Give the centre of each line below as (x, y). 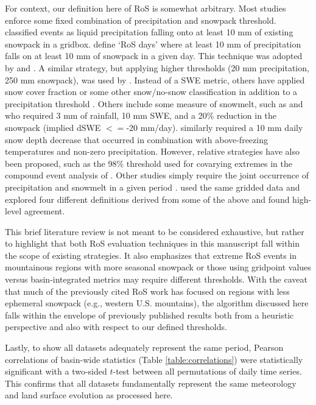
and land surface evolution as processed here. (89, 395)
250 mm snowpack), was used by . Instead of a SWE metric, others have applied (155, 79)
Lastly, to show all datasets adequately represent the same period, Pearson (144, 347)
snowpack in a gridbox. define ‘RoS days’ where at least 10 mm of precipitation (153, 44)
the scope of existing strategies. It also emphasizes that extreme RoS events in (151, 255)
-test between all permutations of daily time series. (207, 371)
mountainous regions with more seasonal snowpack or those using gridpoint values (158, 267)
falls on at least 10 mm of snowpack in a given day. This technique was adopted (154, 56)
